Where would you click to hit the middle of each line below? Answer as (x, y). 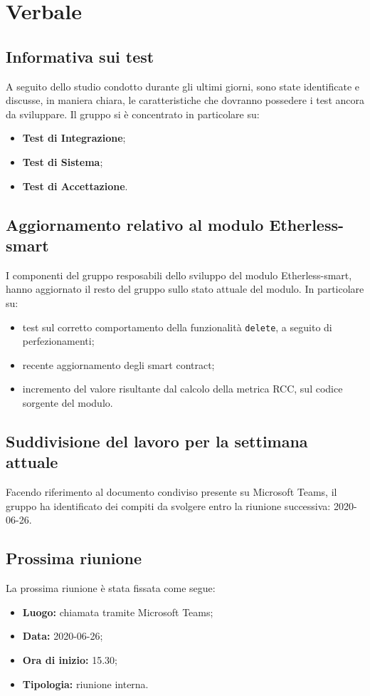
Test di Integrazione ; (74, 138)
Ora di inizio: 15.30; (70, 659)
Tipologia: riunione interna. (85, 684)
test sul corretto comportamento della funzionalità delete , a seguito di (177, 327)
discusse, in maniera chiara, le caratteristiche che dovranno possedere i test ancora (185, 100)
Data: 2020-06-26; (63, 636)
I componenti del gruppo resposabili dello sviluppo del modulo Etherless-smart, (179, 275)
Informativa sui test (80, 56)
